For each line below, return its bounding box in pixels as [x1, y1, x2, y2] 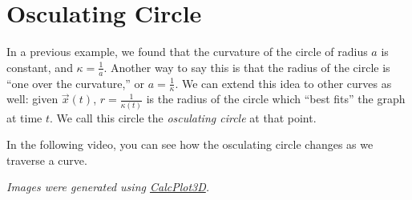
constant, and [6, 58, 73, 75]
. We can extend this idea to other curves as [175, 74, 392, 91]
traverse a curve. [6, 151, 87, 168]
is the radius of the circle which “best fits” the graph [146, 90, 406, 107]
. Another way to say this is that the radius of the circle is [103, 58, 390, 75]
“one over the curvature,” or [6, 74, 145, 91]
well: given [6, 90, 59, 107]
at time [6, 109, 42, 126]
